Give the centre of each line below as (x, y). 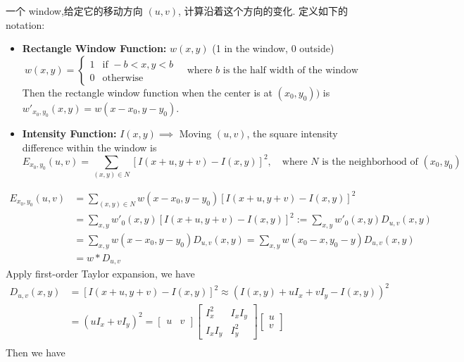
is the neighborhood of (370, 162)
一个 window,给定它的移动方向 (74, 11)
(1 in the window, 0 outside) (273, 48)
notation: (25, 24)
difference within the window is (89, 147)
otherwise (123, 78)
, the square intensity (292, 133)
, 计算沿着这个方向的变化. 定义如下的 (263, 11)
